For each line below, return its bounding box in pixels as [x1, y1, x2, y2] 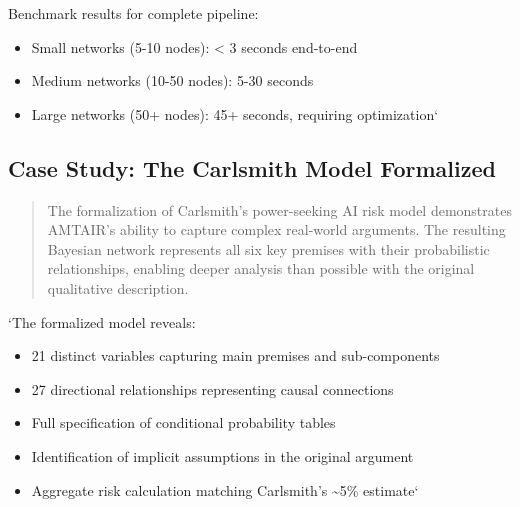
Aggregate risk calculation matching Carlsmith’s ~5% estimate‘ [31, 479, 419, 500]
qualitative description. [47, 277, 189, 298]
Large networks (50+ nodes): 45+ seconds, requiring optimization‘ [31, 103, 439, 124]
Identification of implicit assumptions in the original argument [31, 445, 414, 466]
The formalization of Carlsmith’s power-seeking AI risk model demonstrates [47, 199, 512, 220]
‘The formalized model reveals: [8, 311, 196, 332]
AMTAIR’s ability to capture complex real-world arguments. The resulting [47, 219, 506, 240]
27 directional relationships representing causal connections [31, 378, 394, 399]
